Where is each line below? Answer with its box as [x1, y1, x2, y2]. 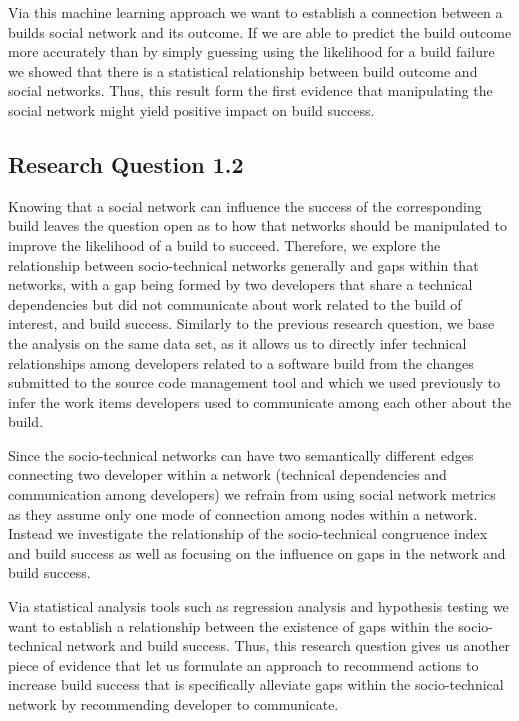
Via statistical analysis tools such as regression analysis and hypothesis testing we [8, 596, 509, 617]
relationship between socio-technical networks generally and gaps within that [8, 254, 479, 275]
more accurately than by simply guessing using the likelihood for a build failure [8, 41, 495, 62]
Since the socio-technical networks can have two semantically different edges [8, 444, 474, 465]
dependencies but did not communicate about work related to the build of [8, 293, 462, 314]
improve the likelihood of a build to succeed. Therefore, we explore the [8, 234, 441, 255]
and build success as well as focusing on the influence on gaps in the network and [8, 542, 506, 563]
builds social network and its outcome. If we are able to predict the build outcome [8, 21, 512, 42]
